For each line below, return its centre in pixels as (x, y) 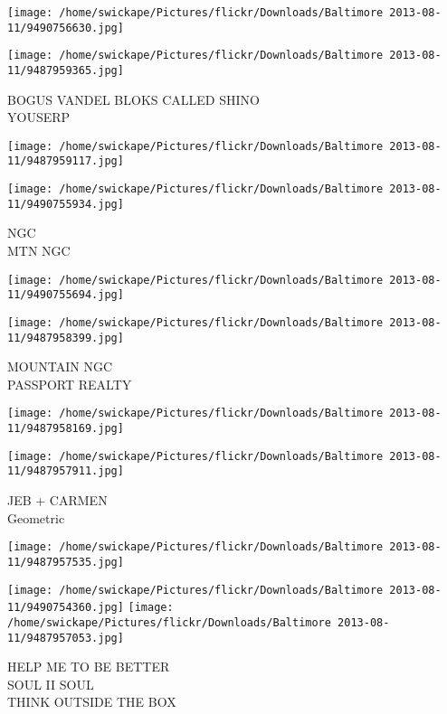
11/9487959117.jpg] (66, 161)
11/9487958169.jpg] (66, 429)
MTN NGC (39, 251)
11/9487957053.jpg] (66, 638)
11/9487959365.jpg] (66, 70)
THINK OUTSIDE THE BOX (92, 702)
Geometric (36, 517)
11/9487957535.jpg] (66, 562)
